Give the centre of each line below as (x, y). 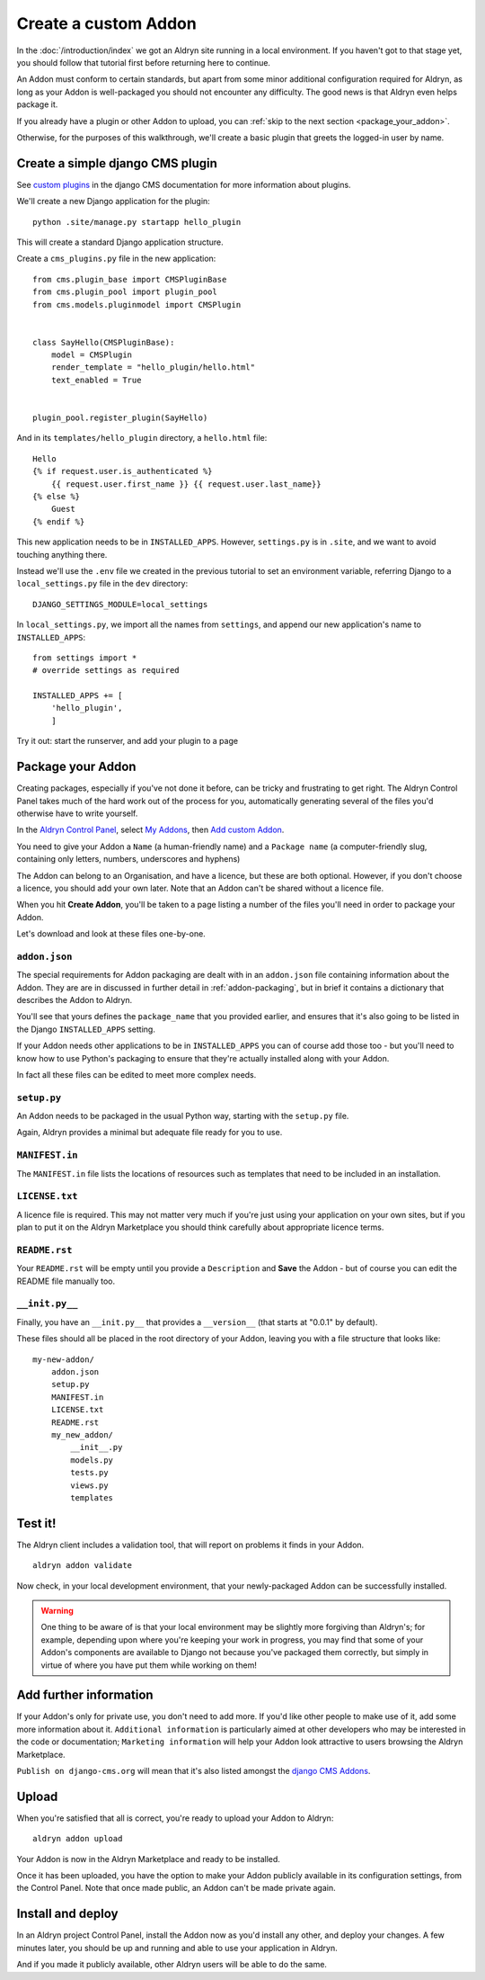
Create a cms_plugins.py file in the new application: (116, 259)
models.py (92, 1460)
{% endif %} (59, 521)
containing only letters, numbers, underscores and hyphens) (128, 859)
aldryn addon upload (78, 1839)
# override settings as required (106, 671)
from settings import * (85, 658)
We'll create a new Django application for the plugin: (113, 202)
